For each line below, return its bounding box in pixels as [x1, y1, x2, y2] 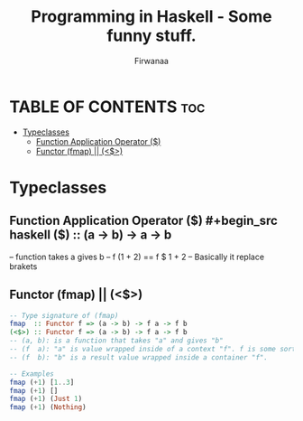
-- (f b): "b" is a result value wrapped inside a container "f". [9, 352, 269, 362]
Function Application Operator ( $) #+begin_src [9, 213, 278, 229]
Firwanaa [133, 55, 170, 66]
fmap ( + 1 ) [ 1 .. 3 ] [9, 378, 75, 387]
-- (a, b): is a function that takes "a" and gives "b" [9, 336, 224, 345]
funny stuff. [106, 25, 197, 46]
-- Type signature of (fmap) [9, 311, 119, 320]
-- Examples [9, 369, 54, 379]
